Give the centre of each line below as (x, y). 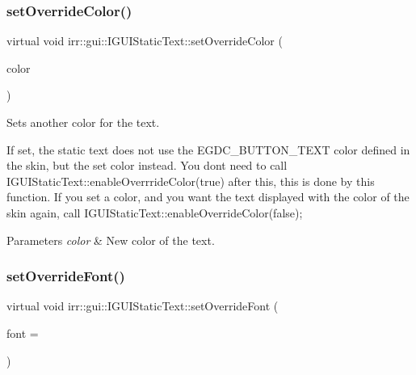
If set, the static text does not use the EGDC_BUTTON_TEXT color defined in (208, 149)
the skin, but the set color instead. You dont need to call (147, 165)
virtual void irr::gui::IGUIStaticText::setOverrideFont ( (143, 306)
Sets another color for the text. (83, 122)
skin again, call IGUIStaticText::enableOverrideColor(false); (155, 212)
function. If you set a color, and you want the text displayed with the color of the (208, 197)
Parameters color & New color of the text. (111, 240)
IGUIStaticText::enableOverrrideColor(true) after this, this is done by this (191, 181)
